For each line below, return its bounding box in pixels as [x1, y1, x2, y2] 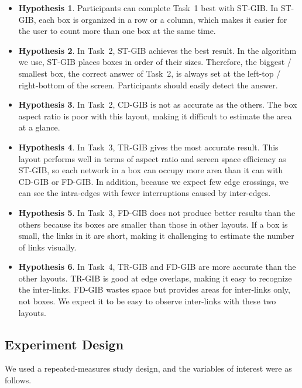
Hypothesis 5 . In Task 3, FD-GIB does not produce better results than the [18, 206, 296, 218]
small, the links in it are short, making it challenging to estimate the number [18, 229, 294, 242]
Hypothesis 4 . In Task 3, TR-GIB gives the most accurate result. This [18, 140, 279, 153]
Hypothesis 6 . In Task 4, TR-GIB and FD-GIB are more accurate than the [18, 260, 296, 273]
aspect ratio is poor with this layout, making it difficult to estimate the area [18, 109, 292, 122]
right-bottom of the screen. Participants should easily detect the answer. [18, 78, 278, 91]
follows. [5, 374, 32, 386]
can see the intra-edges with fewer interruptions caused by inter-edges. [18, 187, 271, 199]
